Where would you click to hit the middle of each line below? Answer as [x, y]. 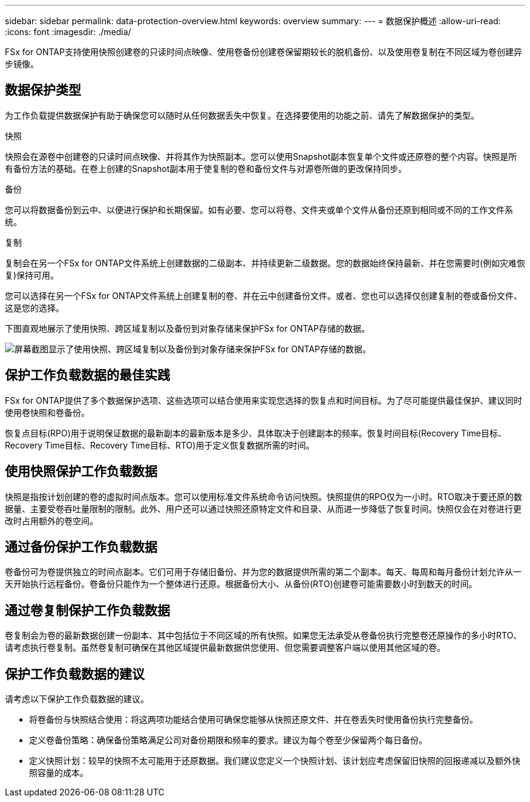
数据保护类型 [43, 90]
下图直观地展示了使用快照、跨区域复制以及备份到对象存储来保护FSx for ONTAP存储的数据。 [187, 328]
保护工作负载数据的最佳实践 [87, 375]
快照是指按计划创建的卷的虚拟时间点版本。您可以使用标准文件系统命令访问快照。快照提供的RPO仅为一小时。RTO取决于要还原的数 [263, 496]
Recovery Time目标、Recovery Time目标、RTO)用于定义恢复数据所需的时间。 [160, 445]
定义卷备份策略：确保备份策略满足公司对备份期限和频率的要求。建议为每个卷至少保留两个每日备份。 [228, 740]
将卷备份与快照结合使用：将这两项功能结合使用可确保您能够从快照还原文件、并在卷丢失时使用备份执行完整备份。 [254, 720]
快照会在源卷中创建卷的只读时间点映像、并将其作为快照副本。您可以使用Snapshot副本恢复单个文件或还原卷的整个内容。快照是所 [261, 156]
